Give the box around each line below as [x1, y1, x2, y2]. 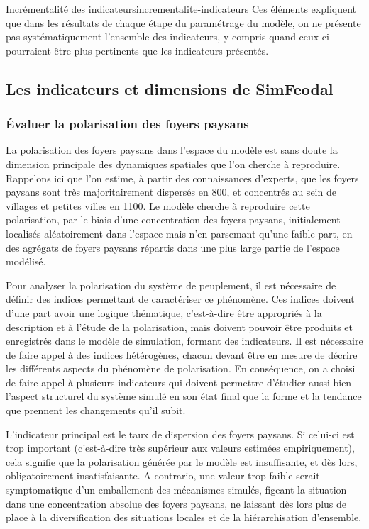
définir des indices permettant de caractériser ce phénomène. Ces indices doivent [6, 291, 355, 306]
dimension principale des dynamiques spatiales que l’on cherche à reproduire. [6, 156, 341, 171]
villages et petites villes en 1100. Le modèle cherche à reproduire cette [6, 198, 310, 213]
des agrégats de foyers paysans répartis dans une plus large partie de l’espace [6, 240, 340, 255]
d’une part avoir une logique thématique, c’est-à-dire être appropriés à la [6, 305, 322, 320]
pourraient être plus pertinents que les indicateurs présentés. [6, 43, 269, 57]
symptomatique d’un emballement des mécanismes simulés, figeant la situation [6, 482, 347, 497]
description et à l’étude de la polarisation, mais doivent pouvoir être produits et [6, 319, 353, 334]
